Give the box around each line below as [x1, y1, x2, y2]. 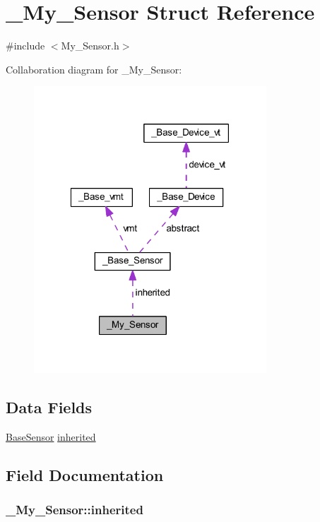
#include [6, 38, 45, 53]
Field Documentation [6, 463, 164, 485]
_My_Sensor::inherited [6, 500, 143, 518]
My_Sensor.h [61, 38, 119, 53]
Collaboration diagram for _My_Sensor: [6, 61, 182, 76]
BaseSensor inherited [6, 429, 96, 444]
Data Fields [6, 396, 93, 417]
